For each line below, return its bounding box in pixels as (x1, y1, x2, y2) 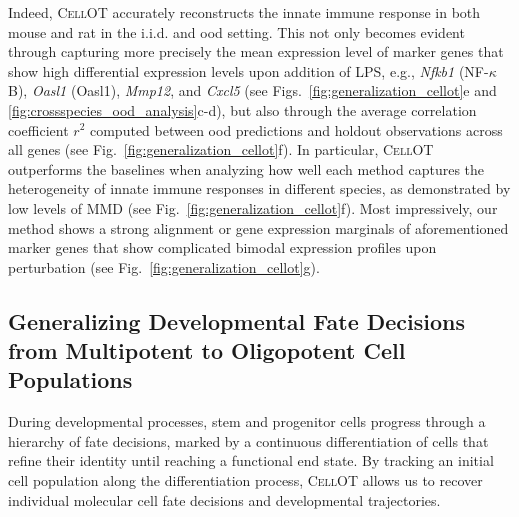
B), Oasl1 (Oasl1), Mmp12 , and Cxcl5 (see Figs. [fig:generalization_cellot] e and (8, 80, 497, 101)
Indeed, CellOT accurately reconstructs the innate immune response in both (8, 2, 481, 22)
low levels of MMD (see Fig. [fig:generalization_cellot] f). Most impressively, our (8, 197, 498, 218)
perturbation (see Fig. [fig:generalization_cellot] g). (8, 256, 320, 277)
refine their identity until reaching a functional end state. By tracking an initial (8, 450, 494, 471)
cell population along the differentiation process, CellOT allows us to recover (8, 470, 483, 491)
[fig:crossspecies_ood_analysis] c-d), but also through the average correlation (8, 99, 477, 120)
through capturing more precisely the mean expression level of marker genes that (8, 41, 504, 62)
